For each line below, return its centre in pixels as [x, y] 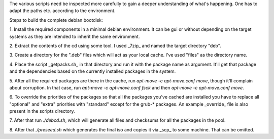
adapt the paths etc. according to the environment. [62, 11]
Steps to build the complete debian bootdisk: [56, 20]
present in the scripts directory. [42, 111]
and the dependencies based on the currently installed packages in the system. [93, 71]
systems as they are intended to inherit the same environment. [75, 36]
